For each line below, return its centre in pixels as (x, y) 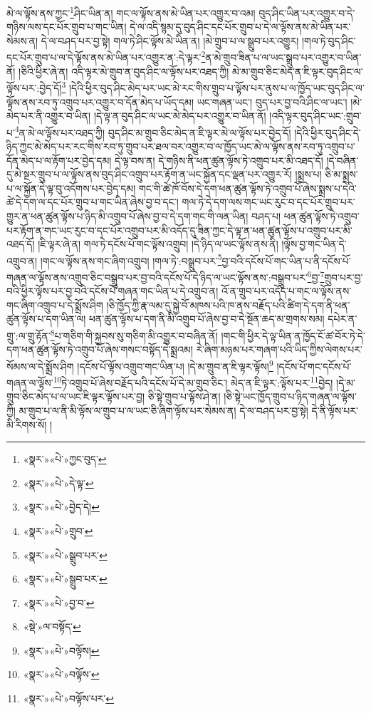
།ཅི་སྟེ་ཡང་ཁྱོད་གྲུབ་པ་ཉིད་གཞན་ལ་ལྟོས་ (290, 396)
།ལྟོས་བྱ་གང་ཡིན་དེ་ (314, 244)
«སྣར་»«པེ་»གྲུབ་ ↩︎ (58, 530)
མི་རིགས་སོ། (27, 424)
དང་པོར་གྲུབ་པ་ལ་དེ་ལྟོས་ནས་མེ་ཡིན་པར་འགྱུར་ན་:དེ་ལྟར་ (104, 57)
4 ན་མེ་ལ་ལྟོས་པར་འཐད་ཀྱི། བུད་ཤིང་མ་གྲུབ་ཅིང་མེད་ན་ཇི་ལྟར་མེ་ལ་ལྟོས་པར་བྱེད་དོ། (153, 131)
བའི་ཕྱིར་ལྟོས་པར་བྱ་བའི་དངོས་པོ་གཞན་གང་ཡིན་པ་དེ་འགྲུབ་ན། (113, 291)
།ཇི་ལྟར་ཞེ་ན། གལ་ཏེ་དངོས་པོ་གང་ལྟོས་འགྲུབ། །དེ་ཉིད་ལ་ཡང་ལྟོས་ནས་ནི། (158, 244)
